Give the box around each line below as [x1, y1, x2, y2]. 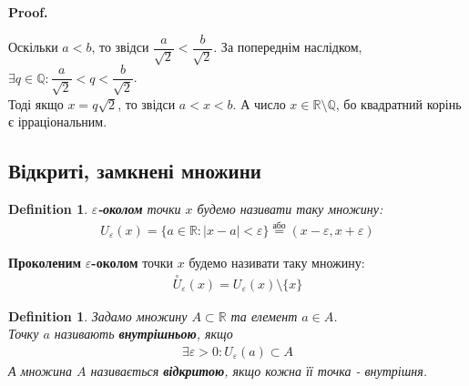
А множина [8, 361, 73, 380]
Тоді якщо [8, 94, 64, 113]
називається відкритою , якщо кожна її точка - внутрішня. [90, 361, 427, 380]
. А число [232, 94, 286, 113]
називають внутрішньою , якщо [54, 324, 233, 343]
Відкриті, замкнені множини [8, 157, 261, 185]
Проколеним [8, 252, 82, 271]
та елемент [230, 306, 298, 325]
